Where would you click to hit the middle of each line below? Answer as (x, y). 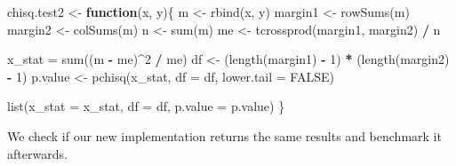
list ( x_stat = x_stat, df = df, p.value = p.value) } (146, 106)
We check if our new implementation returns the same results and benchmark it (224, 135)
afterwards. (37, 153)
